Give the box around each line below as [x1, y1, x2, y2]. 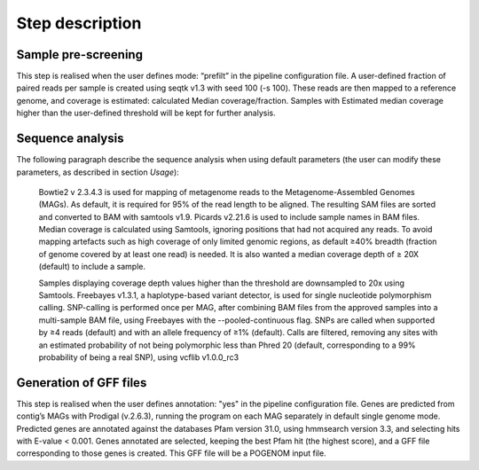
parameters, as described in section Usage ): [16, 167, 179, 177]
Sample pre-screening [16, 47, 144, 62]
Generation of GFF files [16, 375, 147, 390]
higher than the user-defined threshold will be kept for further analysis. [16, 107, 276, 119]
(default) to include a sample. [38, 262, 146, 272]
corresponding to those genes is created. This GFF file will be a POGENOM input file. [16, 448, 327, 458]
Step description [16, 13, 142, 33]
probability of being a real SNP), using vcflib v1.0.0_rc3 [38, 352, 239, 363]
